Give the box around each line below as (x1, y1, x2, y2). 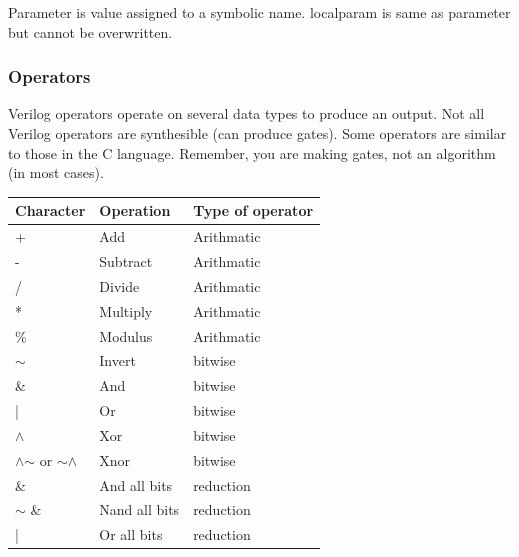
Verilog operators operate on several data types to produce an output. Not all (8, 103, 485, 124)
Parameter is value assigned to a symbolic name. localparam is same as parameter (8, 2, 511, 22)
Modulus (99, 325, 153, 346)
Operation (99, 200, 171, 221)
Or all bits (99, 524, 163, 545)
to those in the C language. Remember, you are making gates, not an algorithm (8, 142, 496, 163)
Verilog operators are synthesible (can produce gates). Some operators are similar (8, 123, 507, 143)
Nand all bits (99, 499, 180, 520)
